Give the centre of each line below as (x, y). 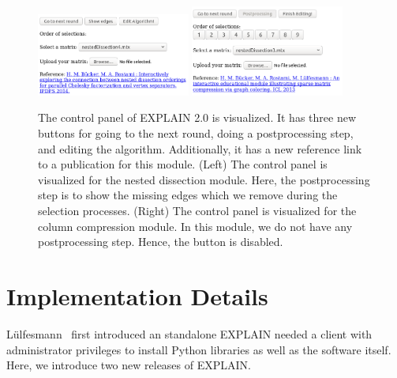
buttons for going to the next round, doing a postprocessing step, (196, 133)
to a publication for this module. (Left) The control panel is (183, 164)
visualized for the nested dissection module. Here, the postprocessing (204, 179)
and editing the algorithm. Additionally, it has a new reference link (200, 148)
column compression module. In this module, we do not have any (195, 226)
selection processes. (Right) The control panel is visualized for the (197, 211)
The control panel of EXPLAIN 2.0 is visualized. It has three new (197, 117)
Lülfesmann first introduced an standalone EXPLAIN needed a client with (189, 333)
